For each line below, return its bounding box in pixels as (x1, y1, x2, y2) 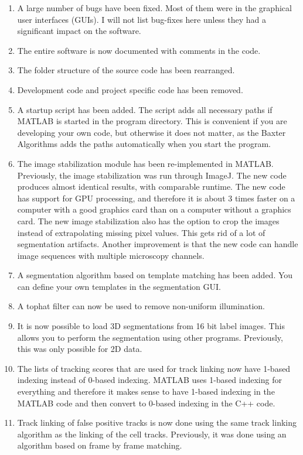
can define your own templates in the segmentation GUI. (17, 280, 221, 292)
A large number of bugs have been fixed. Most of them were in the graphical (17, 2, 292, 13)
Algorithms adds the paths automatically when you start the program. (17, 138, 271, 150)
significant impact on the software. (17, 25, 141, 37)
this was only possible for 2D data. (17, 343, 142, 355)
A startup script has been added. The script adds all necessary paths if (17, 103, 273, 115)
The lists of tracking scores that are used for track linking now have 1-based (17, 362, 291, 374)
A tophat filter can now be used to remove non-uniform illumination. (17, 300, 265, 312)
